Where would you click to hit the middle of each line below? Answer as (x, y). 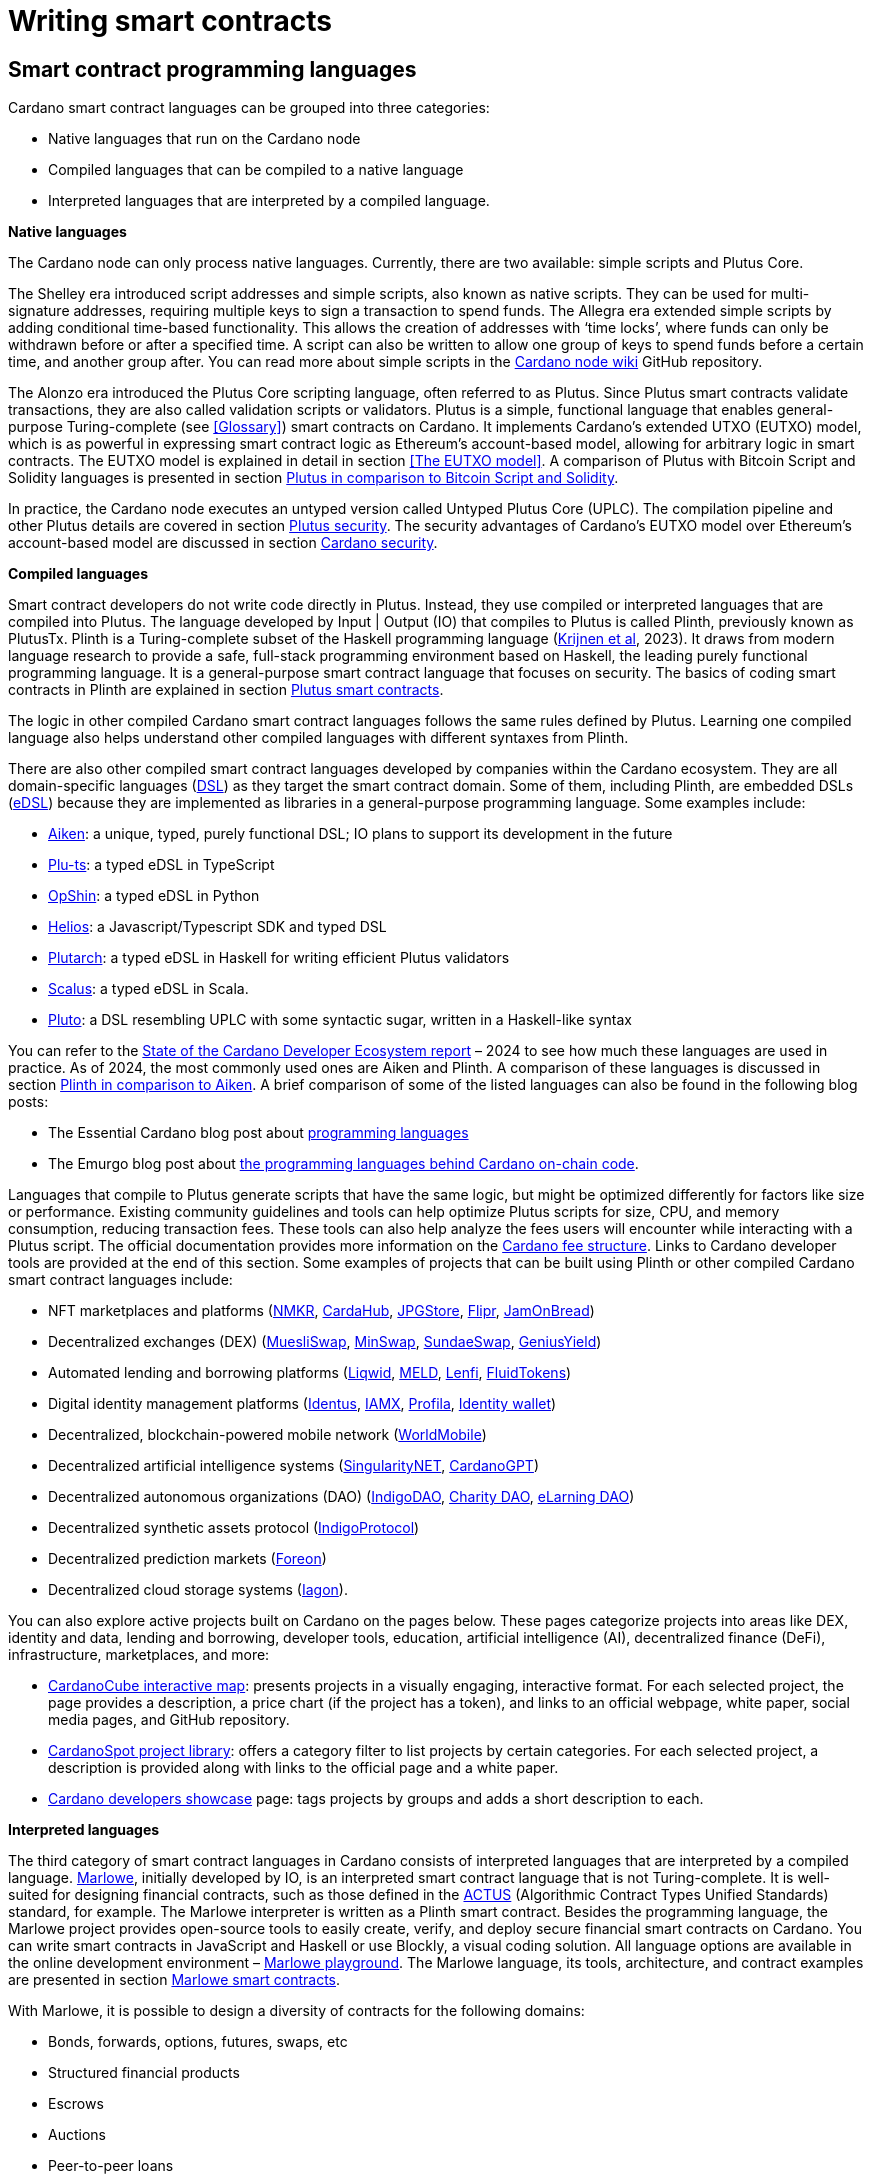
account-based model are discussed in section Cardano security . (223, 543)
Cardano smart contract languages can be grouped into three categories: (249, 108)
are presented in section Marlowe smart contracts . (174, 1980)
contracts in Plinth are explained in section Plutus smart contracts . (226, 690)
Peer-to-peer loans (111, 2166)
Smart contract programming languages (212, 69)
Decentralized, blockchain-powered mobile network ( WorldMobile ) (267, 1435)
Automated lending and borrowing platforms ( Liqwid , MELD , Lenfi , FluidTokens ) (310, 1373)
